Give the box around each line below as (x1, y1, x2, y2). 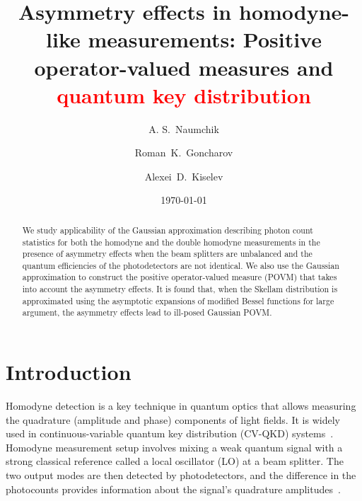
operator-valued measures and (34, 52, 334, 81)
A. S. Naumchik (148, 121, 219, 136)
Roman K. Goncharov (134, 145, 233, 160)
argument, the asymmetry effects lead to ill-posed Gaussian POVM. (22, 306, 272, 318)
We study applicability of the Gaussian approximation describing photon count (22, 224, 313, 236)
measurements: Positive (88, 25, 322, 54)
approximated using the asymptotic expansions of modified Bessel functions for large (22, 294, 334, 306)
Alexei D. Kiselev (144, 168, 223, 183)
